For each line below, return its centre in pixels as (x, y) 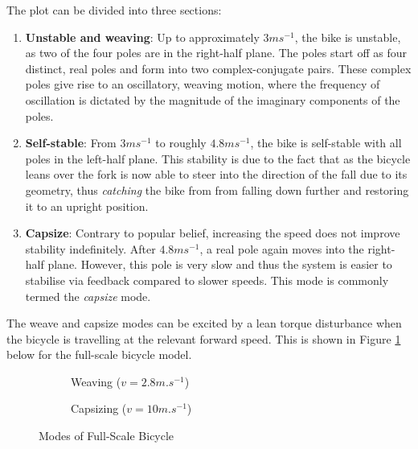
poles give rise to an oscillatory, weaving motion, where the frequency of (203, 84)
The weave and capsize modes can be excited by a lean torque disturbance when (204, 323)
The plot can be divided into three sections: (114, 10)
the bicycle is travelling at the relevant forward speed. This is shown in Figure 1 (204, 338)
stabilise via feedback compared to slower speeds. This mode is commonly (207, 280)
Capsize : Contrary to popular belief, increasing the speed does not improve (213, 233)
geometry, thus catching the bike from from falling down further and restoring (217, 189)
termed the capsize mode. (88, 296)
